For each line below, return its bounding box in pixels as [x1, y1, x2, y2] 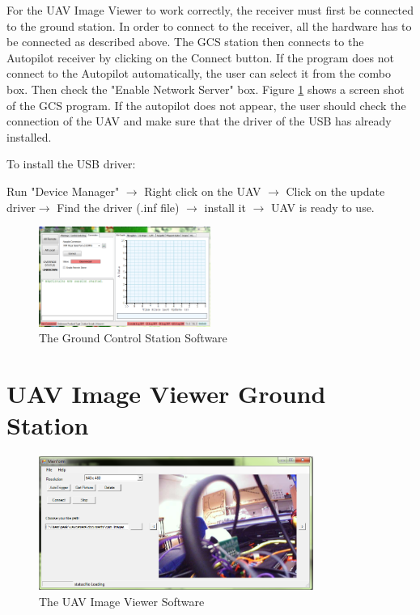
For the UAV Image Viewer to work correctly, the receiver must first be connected [6, 2, 414, 18]
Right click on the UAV [144, 182, 261, 199]
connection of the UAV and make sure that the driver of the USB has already [6, 112, 392, 129]
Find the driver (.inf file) [57, 198, 180, 215]
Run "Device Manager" [6, 182, 120, 199]
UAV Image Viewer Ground [6, 377, 326, 410]
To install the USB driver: [6, 155, 136, 172]
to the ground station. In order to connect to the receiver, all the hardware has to [6, 17, 412, 34]
